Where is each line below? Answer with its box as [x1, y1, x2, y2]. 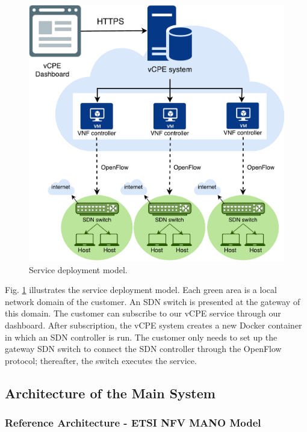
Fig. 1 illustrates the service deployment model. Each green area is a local [5, 283, 277, 296]
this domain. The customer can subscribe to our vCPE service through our [5, 307, 281, 319]
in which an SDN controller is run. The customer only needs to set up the [5, 330, 278, 343]
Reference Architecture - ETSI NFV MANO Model [5, 415, 261, 430]
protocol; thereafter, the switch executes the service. [5, 354, 197, 366]
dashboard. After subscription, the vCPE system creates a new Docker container [5, 319, 302, 332]
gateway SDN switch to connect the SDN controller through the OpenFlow [5, 342, 282, 355]
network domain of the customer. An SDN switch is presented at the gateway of [5, 295, 300, 307]
